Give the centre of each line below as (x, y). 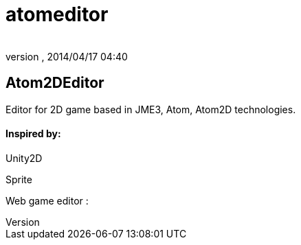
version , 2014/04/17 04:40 (67, 56)
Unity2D (24, 158)
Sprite (19, 179)
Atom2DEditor (55, 83)
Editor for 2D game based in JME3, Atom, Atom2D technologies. (151, 109)
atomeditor (57, 14)
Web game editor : (47, 200)
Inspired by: (33, 134)
